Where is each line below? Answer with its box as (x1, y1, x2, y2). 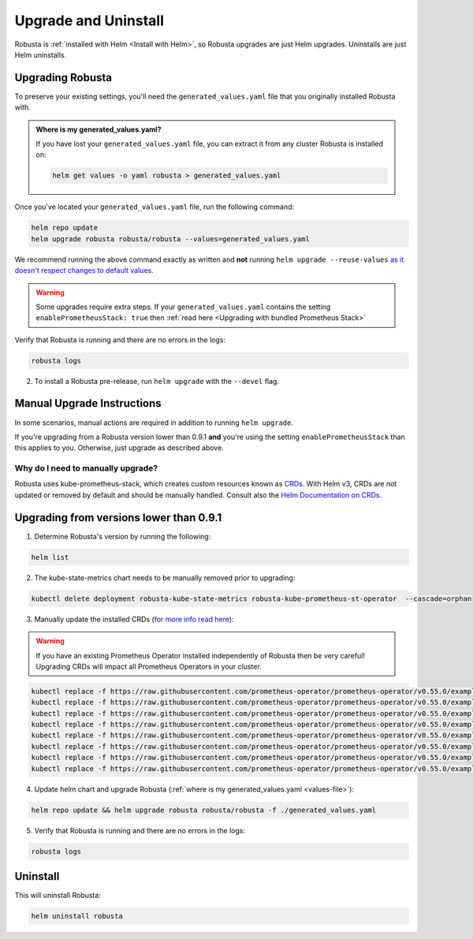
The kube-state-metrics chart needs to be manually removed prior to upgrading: (34, 572, 296, 583)
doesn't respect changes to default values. (14, 266, 154, 275)
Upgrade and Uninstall (14, 12, 165, 29)
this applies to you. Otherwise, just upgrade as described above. (14, 443, 224, 453)
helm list (31, 553, 69, 561)
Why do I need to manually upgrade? (14, 463, 158, 474)
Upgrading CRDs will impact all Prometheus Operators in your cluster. (35, 661, 262, 671)
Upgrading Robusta (14, 71, 113, 84)
